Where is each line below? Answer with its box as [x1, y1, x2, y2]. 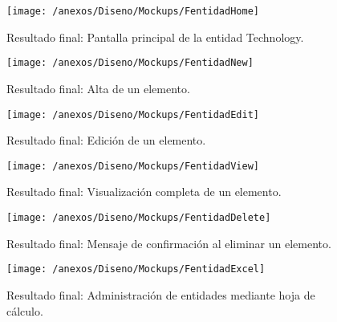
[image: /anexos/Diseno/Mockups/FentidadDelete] [6, 212, 271, 223]
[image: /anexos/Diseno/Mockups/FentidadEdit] [6, 108, 259, 120]
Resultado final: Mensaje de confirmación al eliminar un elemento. [6, 234, 331, 251]
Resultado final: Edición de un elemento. [6, 132, 206, 149]
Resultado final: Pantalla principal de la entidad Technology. [6, 28, 304, 45]
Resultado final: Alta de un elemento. [6, 79, 190, 96]
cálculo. [6, 302, 43, 319]
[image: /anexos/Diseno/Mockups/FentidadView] [6, 160, 259, 172]
